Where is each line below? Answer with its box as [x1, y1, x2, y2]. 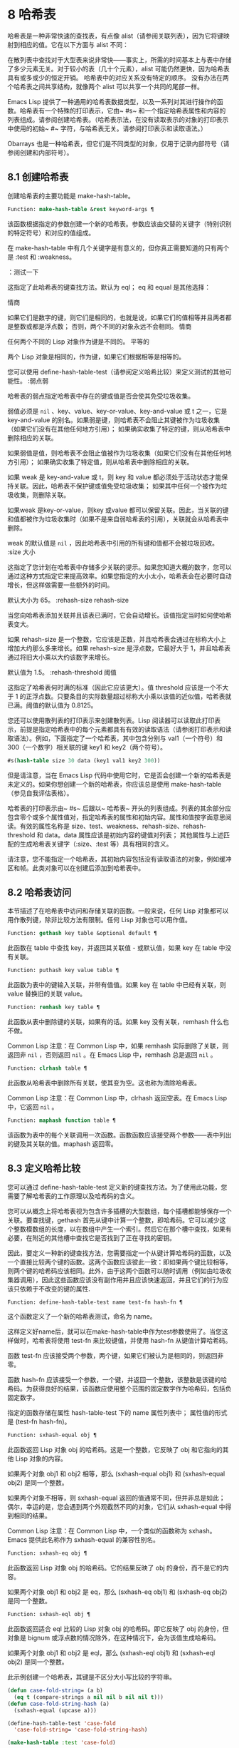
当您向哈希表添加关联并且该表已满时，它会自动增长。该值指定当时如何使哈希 [7, 610, 232, 619]
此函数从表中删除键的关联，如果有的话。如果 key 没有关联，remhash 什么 [7, 1017, 223, 1026]
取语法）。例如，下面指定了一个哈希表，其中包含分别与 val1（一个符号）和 [7, 734, 223, 742]
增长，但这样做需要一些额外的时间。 [7, 581, 114, 589]
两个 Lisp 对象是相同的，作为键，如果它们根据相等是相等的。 [7, 352, 186, 361]
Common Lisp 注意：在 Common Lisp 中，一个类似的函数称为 [7, 1527, 187, 1535]
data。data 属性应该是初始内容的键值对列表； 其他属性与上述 [44, 830, 224, 839]
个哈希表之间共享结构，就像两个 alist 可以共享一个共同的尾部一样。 [7, 82, 204, 91]
